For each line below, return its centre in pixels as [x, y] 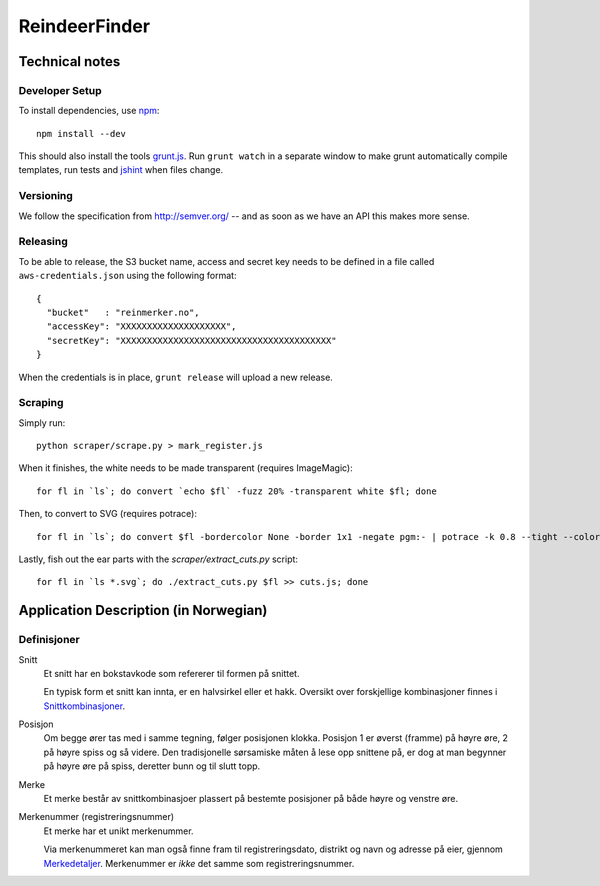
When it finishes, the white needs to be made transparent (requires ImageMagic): [186, 468]
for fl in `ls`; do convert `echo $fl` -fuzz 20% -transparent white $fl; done [236, 491]
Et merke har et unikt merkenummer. [118, 831]
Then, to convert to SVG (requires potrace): [107, 514]
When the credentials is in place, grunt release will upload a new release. [176, 377]
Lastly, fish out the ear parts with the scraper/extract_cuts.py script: [158, 559]
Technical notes [69, 61]
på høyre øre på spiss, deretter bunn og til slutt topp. [152, 766]
